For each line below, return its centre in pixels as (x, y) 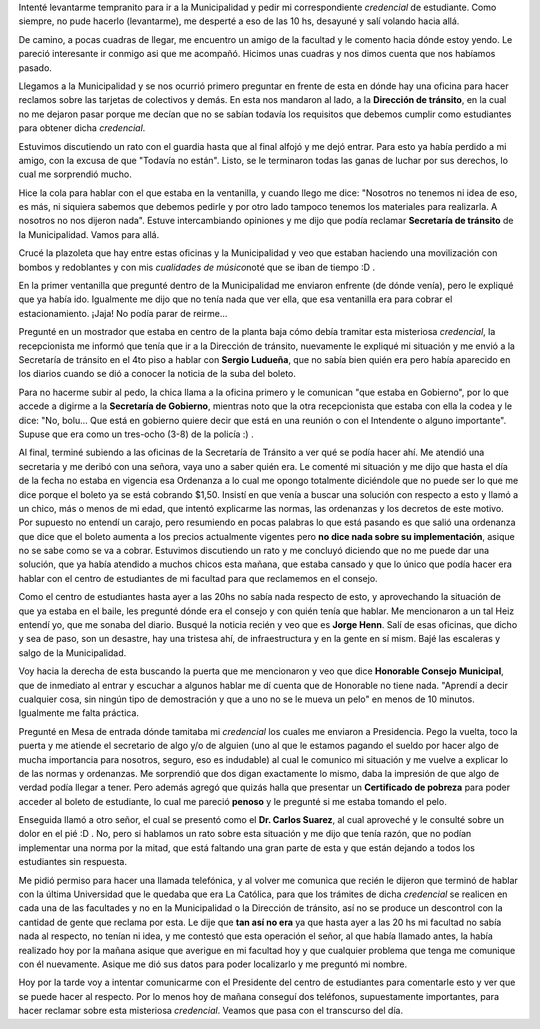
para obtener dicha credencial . (82, 128)
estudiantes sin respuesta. (72, 862)
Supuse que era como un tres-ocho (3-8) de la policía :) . (136, 434)
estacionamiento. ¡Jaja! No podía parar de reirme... (123, 313)
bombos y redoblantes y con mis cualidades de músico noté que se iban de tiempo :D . (196, 267)
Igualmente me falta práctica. (79, 713)
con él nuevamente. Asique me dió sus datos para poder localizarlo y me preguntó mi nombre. (213, 964)
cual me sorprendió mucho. (75, 174)
